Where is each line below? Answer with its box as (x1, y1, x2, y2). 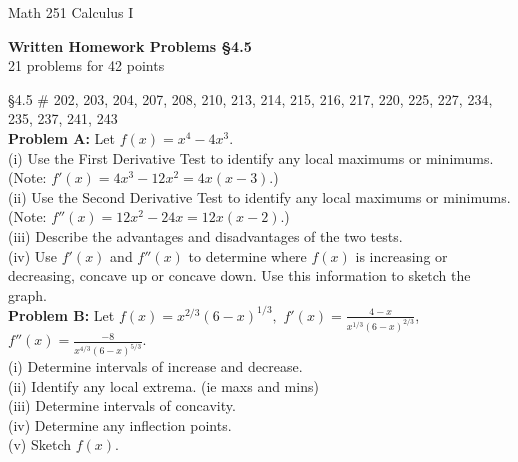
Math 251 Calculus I (8, 2, 134, 22)
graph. (8, 284, 47, 305)
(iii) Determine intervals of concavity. (8, 395, 236, 416)
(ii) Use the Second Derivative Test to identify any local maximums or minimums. (8, 186, 511, 207)
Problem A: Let (8, 127, 115, 148)
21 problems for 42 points (8, 55, 165, 76)
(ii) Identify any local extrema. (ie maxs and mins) (8, 375, 319, 396)
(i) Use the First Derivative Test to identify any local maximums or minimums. (8, 147, 494, 168)
